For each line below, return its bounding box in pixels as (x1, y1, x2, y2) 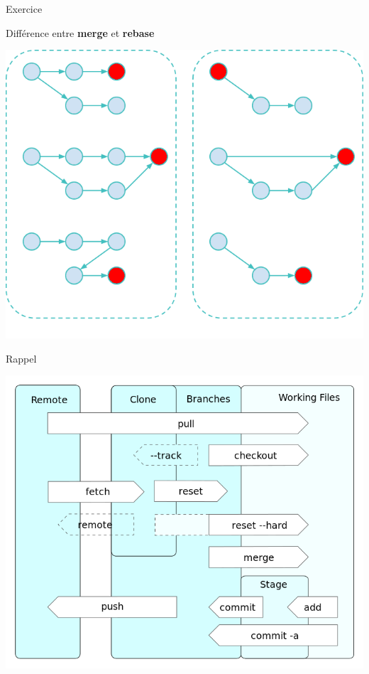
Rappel (6, 351, 37, 365)
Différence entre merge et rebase (6, 25, 155, 40)
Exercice (6, 1, 43, 16)
